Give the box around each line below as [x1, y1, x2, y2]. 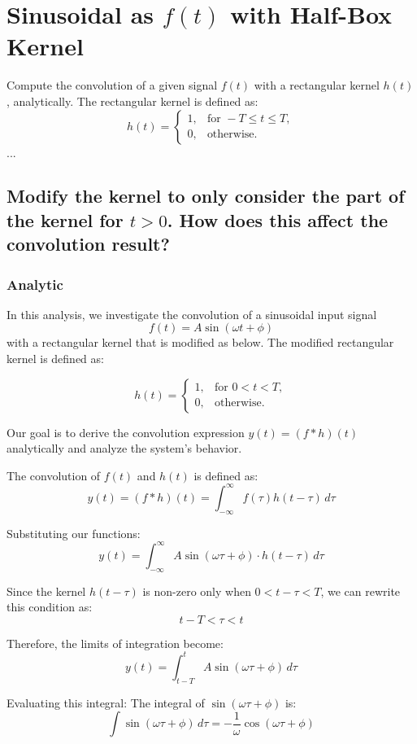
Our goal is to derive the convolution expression [7, 423, 245, 440]
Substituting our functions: [7, 524, 141, 541]
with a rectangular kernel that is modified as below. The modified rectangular [7, 334, 394, 351]
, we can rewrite [320, 582, 401, 599]
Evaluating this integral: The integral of [7, 694, 205, 711]
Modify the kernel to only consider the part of [7, 183, 405, 208]
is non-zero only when [142, 582, 251, 599]
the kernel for [7, 207, 124, 232]
